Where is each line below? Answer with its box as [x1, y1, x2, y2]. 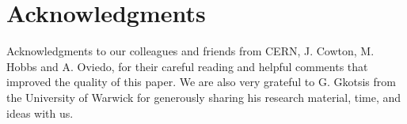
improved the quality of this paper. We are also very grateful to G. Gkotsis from [6, 73, 396, 90]
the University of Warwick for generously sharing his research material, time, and [6, 88, 401, 105]
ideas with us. [6, 104, 74, 121]
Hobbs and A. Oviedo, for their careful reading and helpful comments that [6, 58, 368, 74]
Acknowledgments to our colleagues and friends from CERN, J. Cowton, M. [6, 43, 375, 59]
